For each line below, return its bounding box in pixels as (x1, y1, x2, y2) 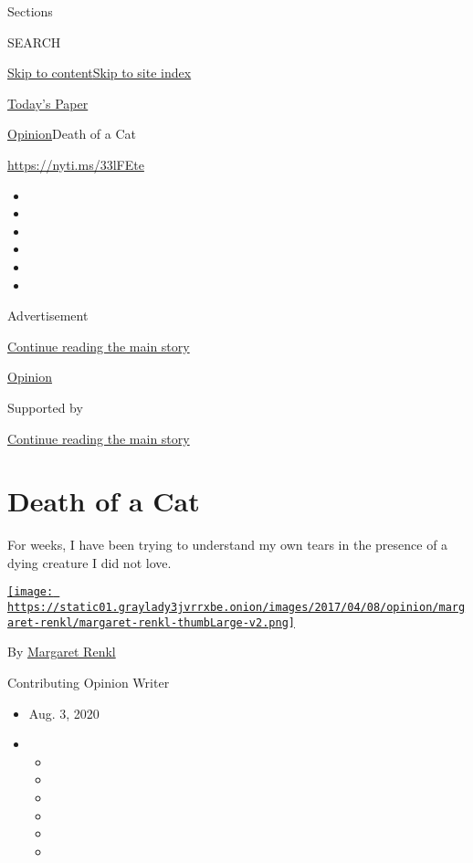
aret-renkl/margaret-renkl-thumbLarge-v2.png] (7, 616, 295, 629)
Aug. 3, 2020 (28, 703, 100, 722)
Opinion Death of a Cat (7, 124, 136, 143)
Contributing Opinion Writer (7, 672, 170, 691)
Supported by (7, 397, 83, 416)
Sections (7, 2, 53, 20)
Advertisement (7, 306, 89, 325)
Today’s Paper (7, 93, 89, 112)
